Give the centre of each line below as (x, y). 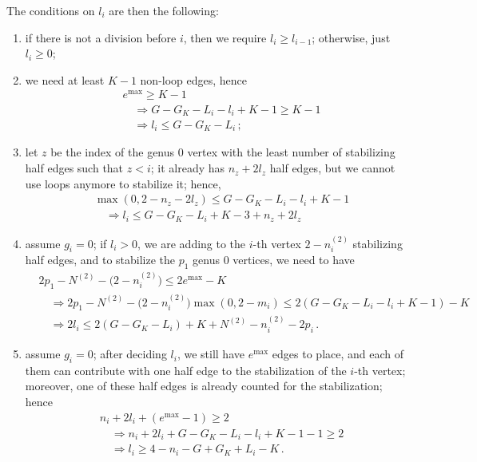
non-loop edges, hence (194, 79)
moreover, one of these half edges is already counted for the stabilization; (204, 386)
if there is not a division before (101, 37)
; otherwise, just (351, 37)
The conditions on (51, 10)
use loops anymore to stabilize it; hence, (123, 183)
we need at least (65, 79)
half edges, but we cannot (332, 168)
